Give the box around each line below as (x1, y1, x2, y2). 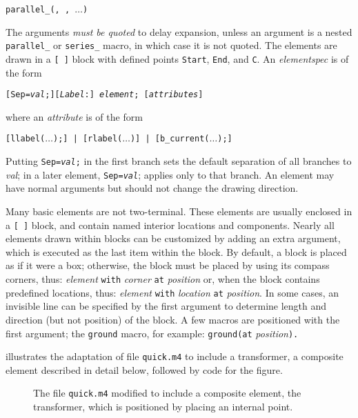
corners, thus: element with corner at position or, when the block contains (6, 272, 320, 286)
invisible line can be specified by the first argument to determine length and (6, 299, 327, 313)
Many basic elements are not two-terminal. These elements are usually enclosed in (6, 203, 352, 218)
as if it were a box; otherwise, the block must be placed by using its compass (6, 258, 330, 272)
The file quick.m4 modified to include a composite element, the (33, 386, 301, 400)
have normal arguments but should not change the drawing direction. (6, 181, 299, 195)
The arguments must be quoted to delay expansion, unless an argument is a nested (6, 24, 352, 39)
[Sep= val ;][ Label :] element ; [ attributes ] (6, 90, 203, 100)
